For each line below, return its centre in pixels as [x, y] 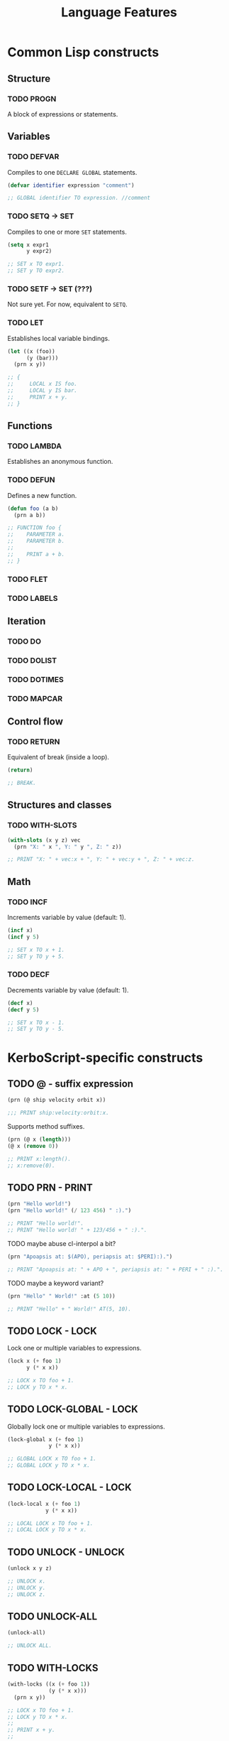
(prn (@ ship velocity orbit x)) [57, 1100]
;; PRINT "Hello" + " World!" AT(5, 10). [69, 1309]
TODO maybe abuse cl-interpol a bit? [62, 1243]
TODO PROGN [32, 99]
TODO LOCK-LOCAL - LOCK [70, 1488]
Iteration [27, 621]
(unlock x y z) [30, 1568]
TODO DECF [28, 975]
